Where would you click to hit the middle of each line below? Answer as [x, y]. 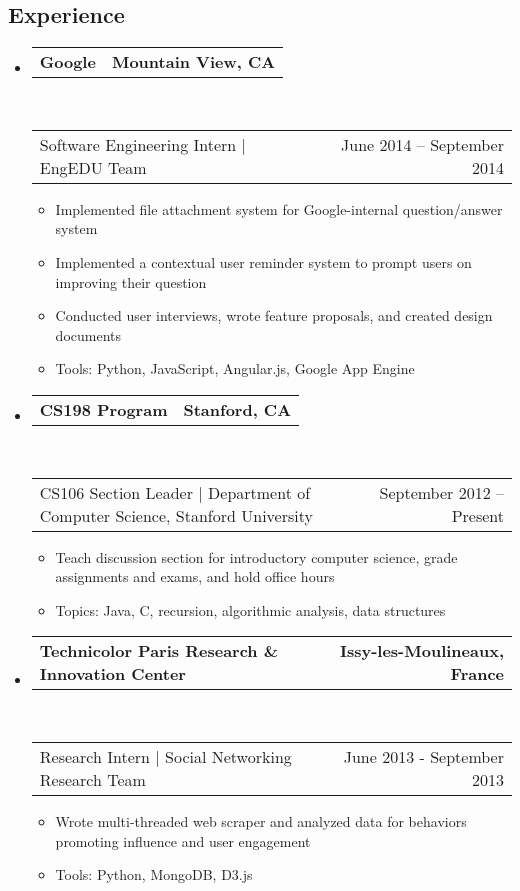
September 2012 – [441, 492]
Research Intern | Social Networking [165, 756]
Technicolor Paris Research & [158, 651]
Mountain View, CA [193, 62]
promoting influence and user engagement [183, 840]
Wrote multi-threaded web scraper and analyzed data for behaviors [261, 820]
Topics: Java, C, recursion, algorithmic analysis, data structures [250, 609]
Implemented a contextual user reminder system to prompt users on [263, 261]
